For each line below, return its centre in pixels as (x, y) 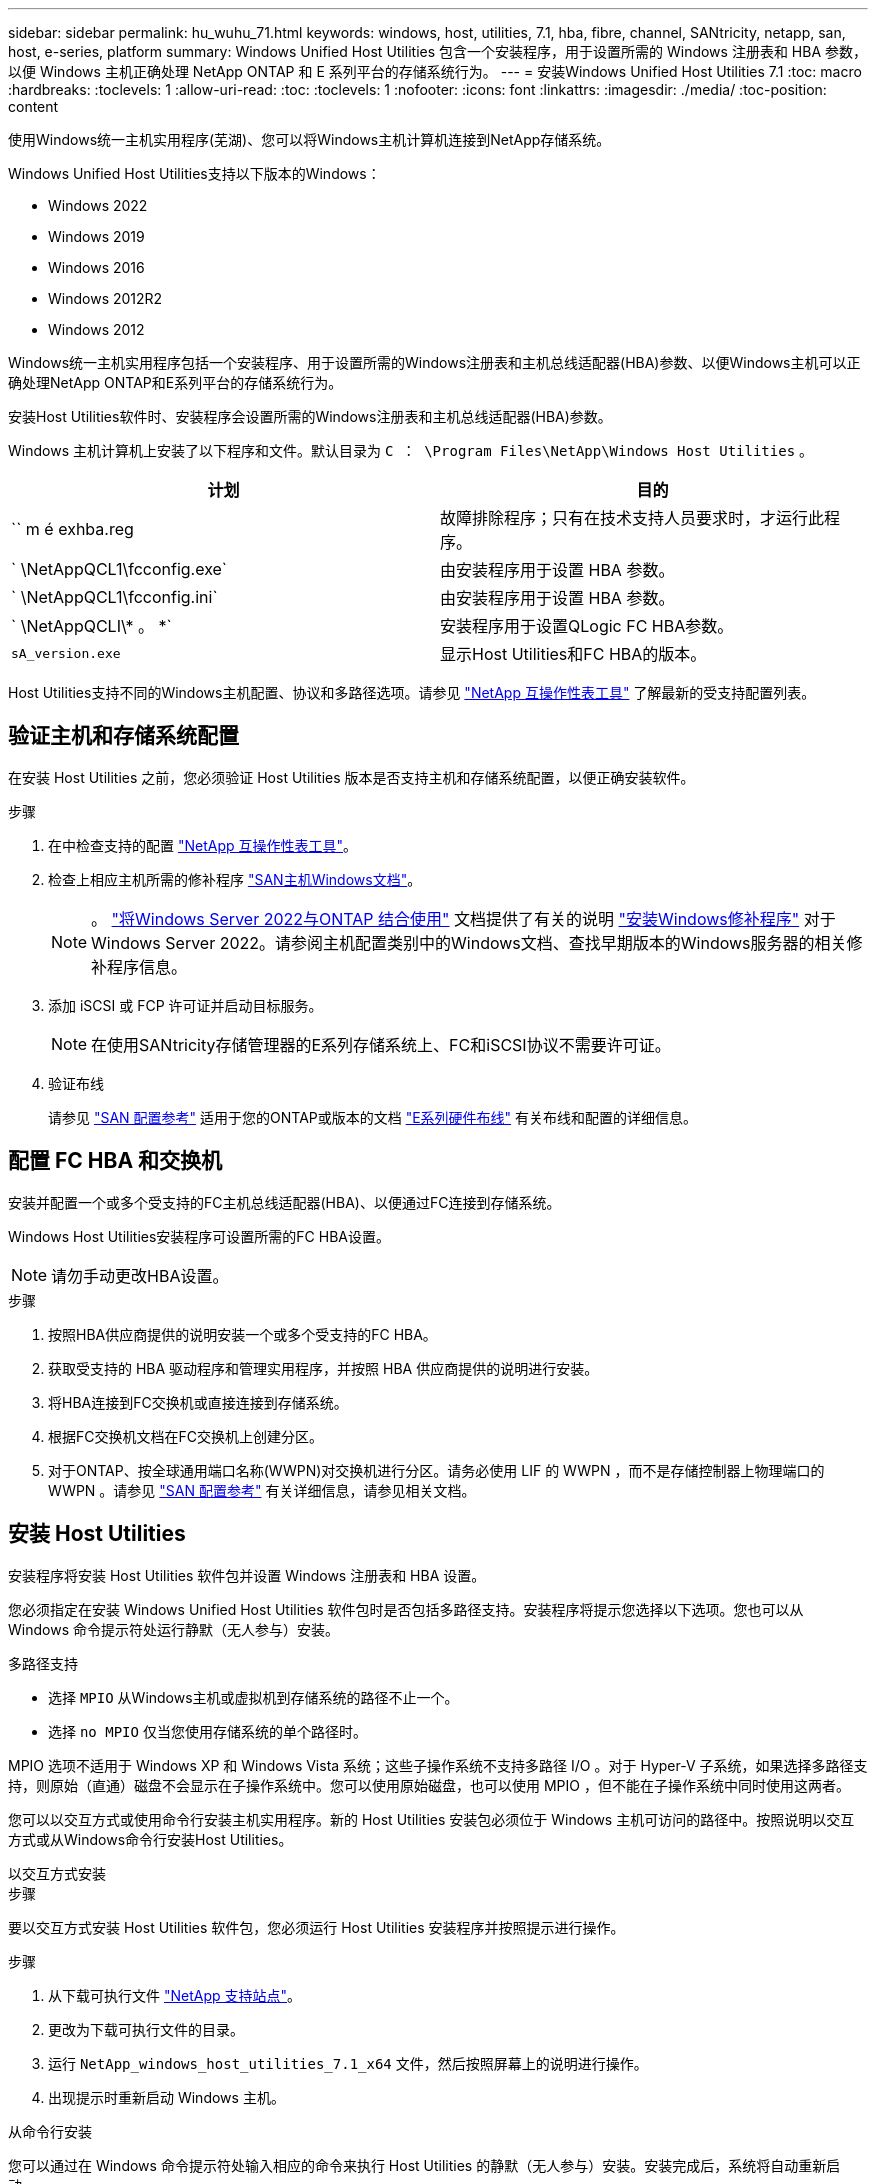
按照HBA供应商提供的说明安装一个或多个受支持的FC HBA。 (242, 1334)
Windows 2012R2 (105, 298)
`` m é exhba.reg (72, 529)
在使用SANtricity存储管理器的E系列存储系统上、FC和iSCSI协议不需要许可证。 (381, 1044)
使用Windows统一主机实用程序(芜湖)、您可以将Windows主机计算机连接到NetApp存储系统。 (309, 139)
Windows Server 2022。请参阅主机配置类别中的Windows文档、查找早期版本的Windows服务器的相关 (469, 942)
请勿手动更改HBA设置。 (140, 1275)
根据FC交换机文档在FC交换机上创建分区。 (185, 1436)
